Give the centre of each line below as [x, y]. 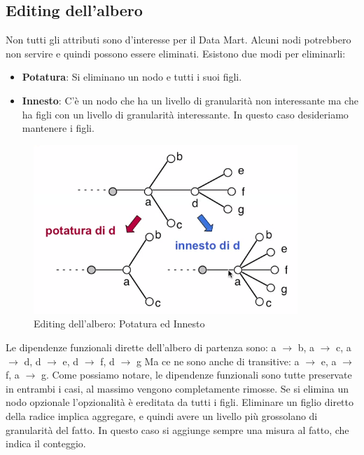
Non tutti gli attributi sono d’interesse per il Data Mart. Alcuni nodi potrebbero [178, 40]
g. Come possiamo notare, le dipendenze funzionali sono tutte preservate [196, 375]
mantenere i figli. [58, 128]
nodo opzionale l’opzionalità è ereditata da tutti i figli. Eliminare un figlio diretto [180, 402]
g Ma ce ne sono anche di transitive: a [218, 361]
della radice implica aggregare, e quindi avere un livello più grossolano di [162, 415]
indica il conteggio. [46, 443]
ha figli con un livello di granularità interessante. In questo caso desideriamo [185, 114]
